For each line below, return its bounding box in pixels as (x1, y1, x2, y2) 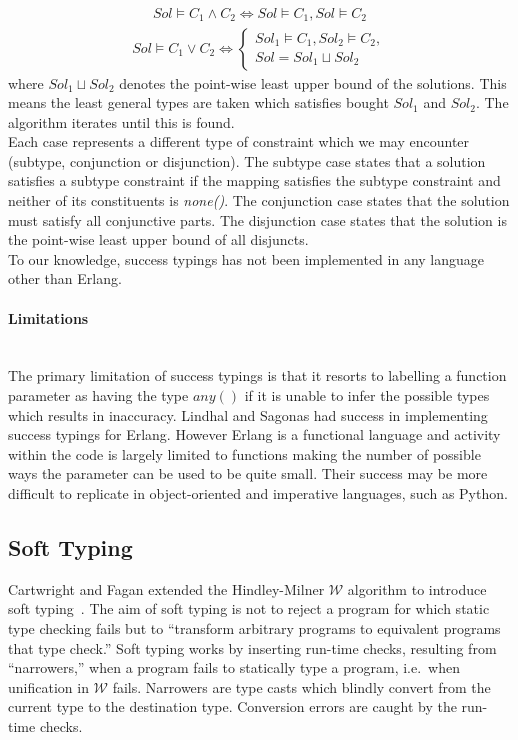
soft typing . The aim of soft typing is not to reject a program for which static (8, 598, 490, 619)
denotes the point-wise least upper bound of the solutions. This (119, 72, 507, 93)
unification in (8, 676, 89, 697)
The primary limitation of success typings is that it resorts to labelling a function (8, 365, 507, 386)
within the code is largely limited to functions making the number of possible (8, 443, 481, 464)
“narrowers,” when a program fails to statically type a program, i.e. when (8, 657, 461, 678)
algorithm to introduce (347, 578, 487, 599)
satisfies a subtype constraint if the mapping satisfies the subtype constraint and (8, 170, 501, 191)
